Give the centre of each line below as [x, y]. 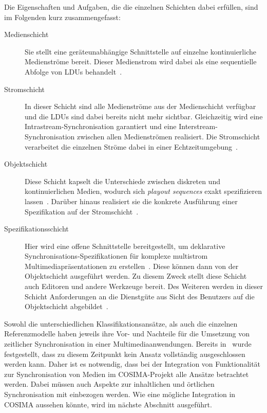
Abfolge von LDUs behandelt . [73, 71]
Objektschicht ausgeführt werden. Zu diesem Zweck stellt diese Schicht [136, 276]
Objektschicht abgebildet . [66, 306]
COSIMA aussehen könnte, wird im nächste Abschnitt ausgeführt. [108, 404]
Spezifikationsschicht [36, 229]
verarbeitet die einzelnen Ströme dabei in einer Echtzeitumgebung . [131, 146]
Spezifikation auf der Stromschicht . [82, 211]
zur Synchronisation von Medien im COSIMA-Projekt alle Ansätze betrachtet [127, 374]
